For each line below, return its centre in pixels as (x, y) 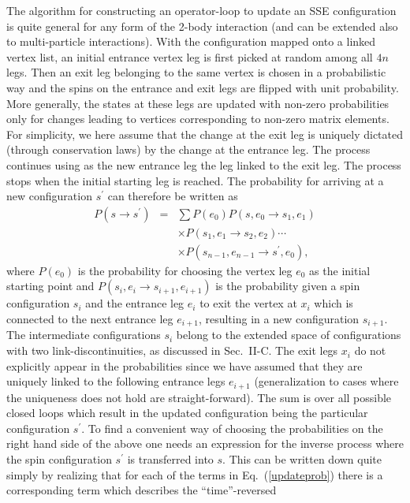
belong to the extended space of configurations (289, 335)
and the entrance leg (135, 303)
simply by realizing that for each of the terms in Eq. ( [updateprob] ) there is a (195, 474)
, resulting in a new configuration (279, 319)
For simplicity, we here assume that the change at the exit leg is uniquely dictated (205, 134)
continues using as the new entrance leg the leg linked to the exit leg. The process (204, 164)
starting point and (50, 286)
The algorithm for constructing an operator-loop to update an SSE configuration (201, 10)
